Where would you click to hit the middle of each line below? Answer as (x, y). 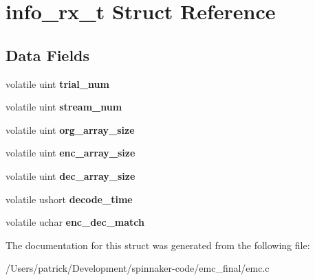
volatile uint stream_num (64, 107)
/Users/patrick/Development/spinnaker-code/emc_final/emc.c (138, 268)
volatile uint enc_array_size (70, 153)
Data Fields (48, 55)
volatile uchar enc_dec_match (75, 222)
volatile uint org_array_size (70, 129)
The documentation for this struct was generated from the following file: (158, 245)
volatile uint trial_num (57, 83)
